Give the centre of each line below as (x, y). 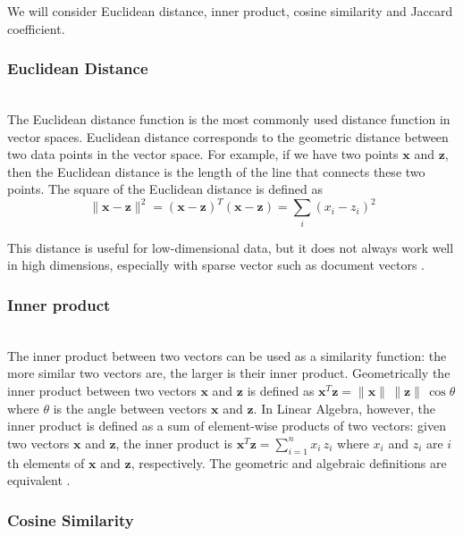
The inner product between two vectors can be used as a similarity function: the (227, 355)
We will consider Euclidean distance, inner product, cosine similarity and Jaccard (230, 11)
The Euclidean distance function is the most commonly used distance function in (229, 119)
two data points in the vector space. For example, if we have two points (203, 154)
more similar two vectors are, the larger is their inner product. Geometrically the (229, 373)
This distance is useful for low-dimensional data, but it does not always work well (231, 247)
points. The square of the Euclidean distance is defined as (165, 189)
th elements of (46, 462)
